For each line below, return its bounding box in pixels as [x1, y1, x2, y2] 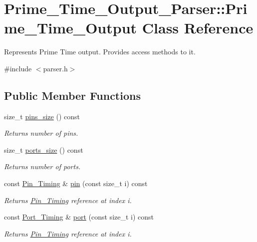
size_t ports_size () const [4, 144, 83, 155]
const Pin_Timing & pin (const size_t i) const [4, 178, 148, 189]
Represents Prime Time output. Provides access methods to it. [4, 46, 196, 57]
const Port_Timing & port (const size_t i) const [4, 212, 154, 222]
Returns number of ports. [4, 161, 81, 172]
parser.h [43, 63, 68, 73]
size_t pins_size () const [4, 111, 80, 121]
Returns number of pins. [4, 128, 78, 138]
